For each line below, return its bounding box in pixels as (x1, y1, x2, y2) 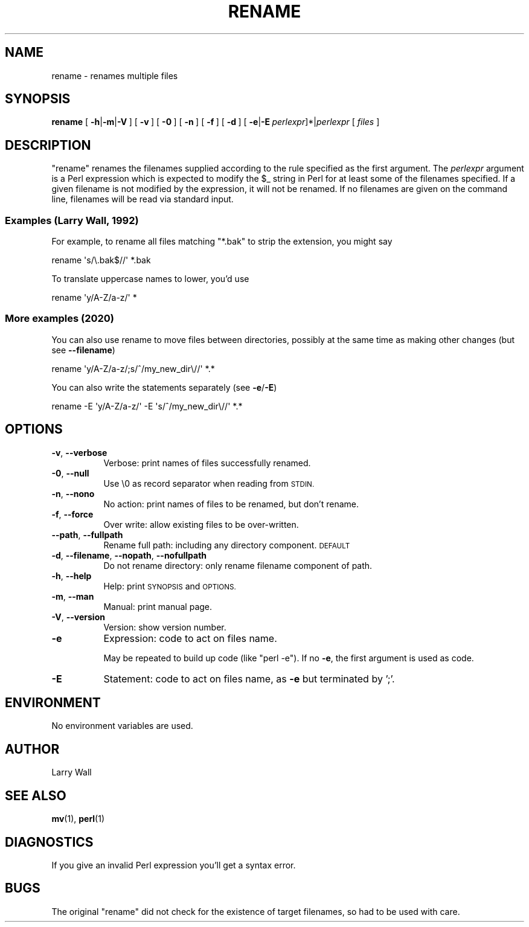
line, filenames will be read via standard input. (51, 194, 234, 205)
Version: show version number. (103, 621, 226, 632)
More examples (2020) (5, 312, 114, 325)
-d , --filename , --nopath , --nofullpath (51, 550, 207, 560)
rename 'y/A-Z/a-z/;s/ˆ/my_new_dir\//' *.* (51, 363, 215, 374)
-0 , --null (51, 467, 89, 478)
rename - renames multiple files (51, 70, 178, 81)
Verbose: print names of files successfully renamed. (103, 457, 311, 468)
